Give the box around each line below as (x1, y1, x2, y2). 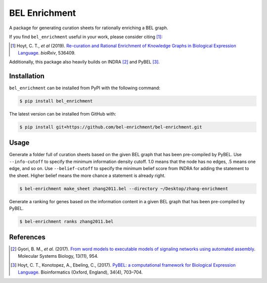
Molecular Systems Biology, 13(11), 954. (18, 253, 99, 259)
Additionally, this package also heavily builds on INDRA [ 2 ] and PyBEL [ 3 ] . (9, 59, 160, 65)
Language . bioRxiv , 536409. (18, 50, 76, 56)
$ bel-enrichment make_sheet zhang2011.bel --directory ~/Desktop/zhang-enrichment (19, 186, 228, 191)
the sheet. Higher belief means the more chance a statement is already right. (9, 172, 166, 178)
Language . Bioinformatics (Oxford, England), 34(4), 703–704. (18, 269, 143, 275)
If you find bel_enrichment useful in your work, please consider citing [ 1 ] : (9, 34, 163, 40)
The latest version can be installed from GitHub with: (9, 111, 116, 116)
